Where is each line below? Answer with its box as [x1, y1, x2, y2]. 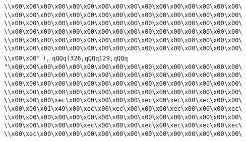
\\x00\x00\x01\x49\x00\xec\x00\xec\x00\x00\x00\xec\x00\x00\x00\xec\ [4, 105, 242, 112]
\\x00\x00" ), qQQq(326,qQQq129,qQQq [4, 54, 128, 62]
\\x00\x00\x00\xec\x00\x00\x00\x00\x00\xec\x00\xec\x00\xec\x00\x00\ [4, 97, 242, 104]
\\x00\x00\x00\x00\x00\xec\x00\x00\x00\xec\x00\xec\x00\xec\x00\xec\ [4, 122, 242, 129]
